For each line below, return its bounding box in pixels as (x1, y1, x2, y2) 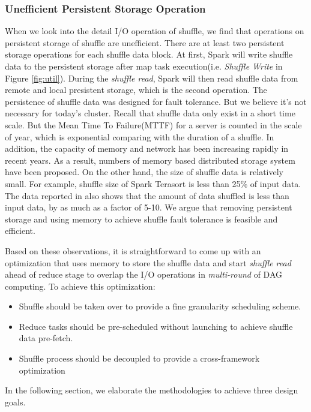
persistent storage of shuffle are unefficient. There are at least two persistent (5, 36, 285, 49)
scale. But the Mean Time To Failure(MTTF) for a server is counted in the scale (5, 118, 302, 131)
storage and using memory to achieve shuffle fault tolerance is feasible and (5, 212, 278, 225)
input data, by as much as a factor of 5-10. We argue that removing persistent (5, 201, 292, 213)
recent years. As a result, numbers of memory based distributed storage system (5, 154, 295, 166)
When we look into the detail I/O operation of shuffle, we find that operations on (5, 25, 304, 37)
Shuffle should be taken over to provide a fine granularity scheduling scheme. (19, 300, 301, 312)
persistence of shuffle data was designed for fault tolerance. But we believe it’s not (5, 95, 307, 107)
